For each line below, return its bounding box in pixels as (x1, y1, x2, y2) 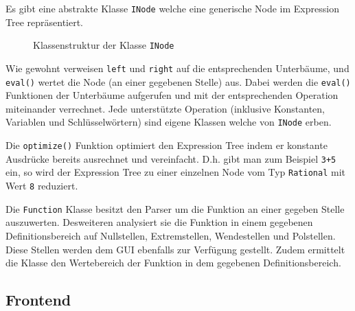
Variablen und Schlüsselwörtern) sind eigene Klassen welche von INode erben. (5, 115, 332, 129)
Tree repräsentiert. (5, 14, 84, 29)
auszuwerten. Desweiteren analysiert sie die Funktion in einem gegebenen (5, 215, 313, 229)
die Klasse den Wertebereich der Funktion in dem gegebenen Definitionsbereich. (5, 255, 341, 270)
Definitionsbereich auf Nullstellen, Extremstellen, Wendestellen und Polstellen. (5, 228, 336, 242)
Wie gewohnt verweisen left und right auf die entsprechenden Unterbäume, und (5, 60, 350, 75)
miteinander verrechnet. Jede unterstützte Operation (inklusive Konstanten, (5, 101, 325, 115)
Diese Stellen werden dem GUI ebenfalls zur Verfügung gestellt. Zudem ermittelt (5, 242, 345, 256)
